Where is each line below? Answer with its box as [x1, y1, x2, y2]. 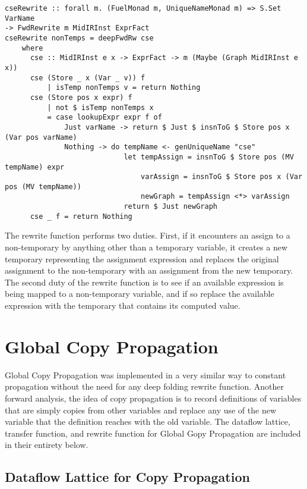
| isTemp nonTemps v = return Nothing [47, 83, 201, 92]
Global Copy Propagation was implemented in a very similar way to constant [5, 368, 286, 381]
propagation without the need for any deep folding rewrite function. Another [5, 380, 284, 393]
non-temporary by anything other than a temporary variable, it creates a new [5, 241, 287, 253]
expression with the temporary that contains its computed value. [5, 299, 240, 311]
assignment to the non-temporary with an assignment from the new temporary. [5, 264, 293, 277]
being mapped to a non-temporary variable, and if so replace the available [5, 287, 274, 300]
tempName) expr [5, 162, 65, 171]
